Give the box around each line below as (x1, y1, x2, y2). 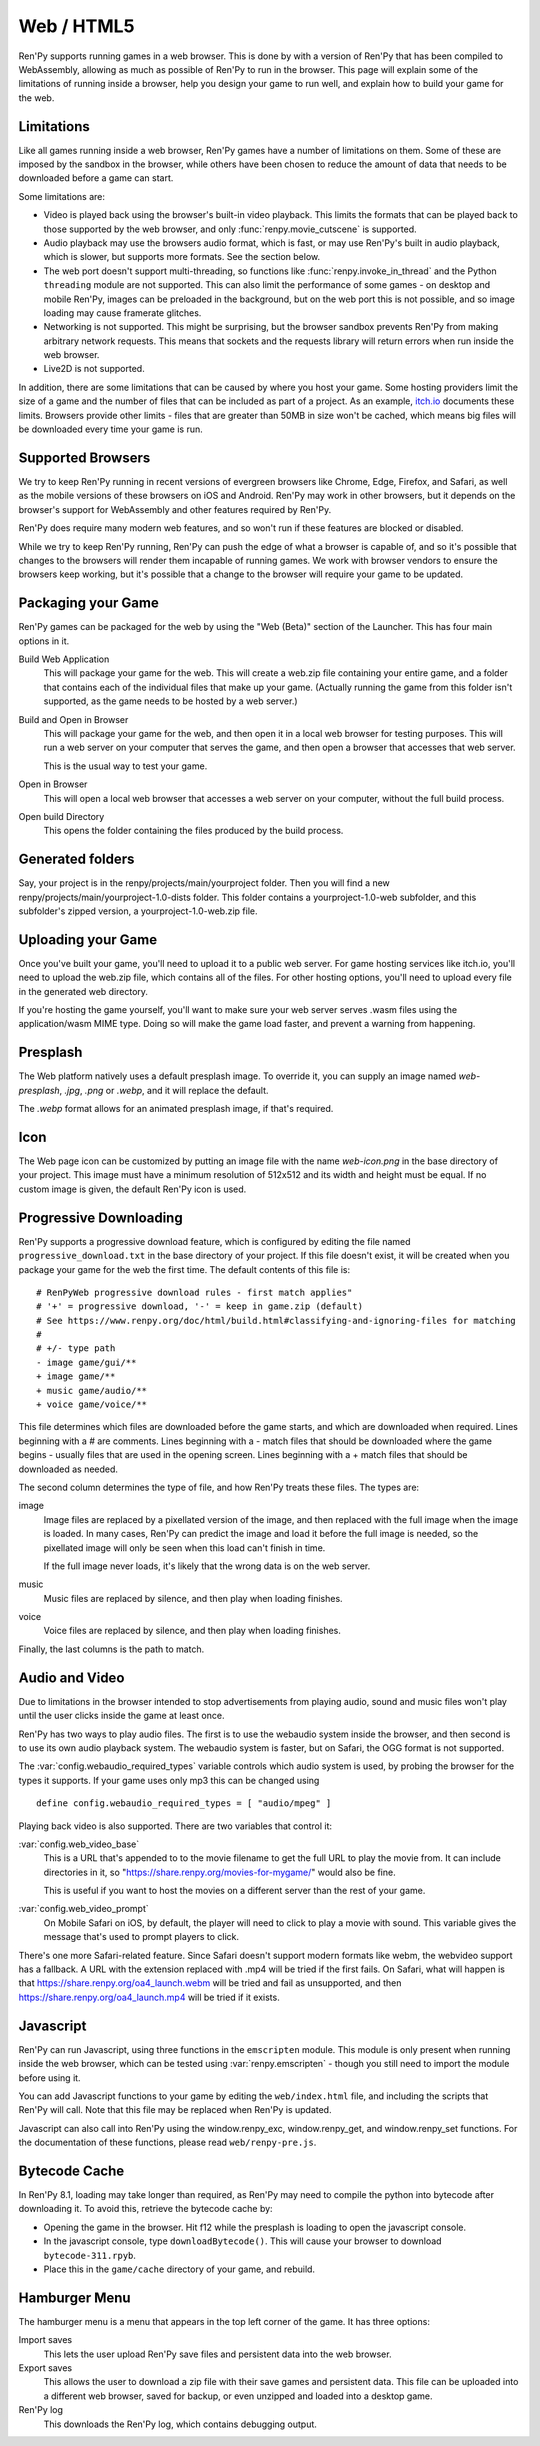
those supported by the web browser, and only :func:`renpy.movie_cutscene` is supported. (43, 223, 417, 235)
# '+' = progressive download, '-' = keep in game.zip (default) (36, 1301, 364, 1312)
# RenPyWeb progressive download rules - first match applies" (36, 1286, 353, 1298)
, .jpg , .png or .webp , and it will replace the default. (59, 1084, 269, 1096)
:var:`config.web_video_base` (18, 1838, 140, 1850)
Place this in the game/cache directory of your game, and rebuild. (43, 2263, 315, 2275)
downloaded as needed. (18, 1463, 119, 1475)
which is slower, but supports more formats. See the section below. (43, 251, 320, 263)
